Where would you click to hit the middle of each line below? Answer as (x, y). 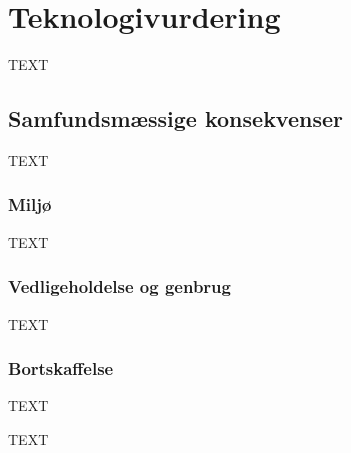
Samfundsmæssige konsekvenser (175, 118)
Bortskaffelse (61, 368)
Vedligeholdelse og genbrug (119, 286)
